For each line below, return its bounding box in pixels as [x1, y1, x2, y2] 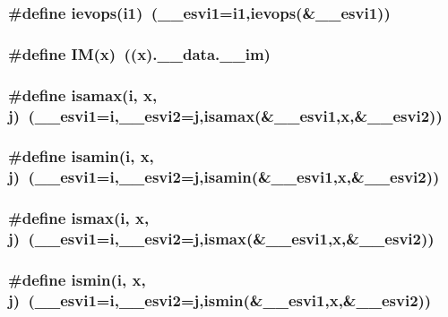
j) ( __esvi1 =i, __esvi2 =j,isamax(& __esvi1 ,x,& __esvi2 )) [8, 104, 443, 126]
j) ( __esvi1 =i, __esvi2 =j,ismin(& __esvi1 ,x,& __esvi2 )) [8, 288, 432, 311]
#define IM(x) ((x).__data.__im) [8, 42, 271, 64]
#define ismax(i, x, [8, 207, 150, 229]
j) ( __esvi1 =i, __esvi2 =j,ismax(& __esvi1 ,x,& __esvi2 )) [8, 227, 435, 250]
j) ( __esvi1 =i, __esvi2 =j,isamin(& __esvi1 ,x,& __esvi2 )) [8, 166, 440, 188]
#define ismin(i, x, [8, 268, 146, 290]
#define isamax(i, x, [8, 83, 158, 106]
